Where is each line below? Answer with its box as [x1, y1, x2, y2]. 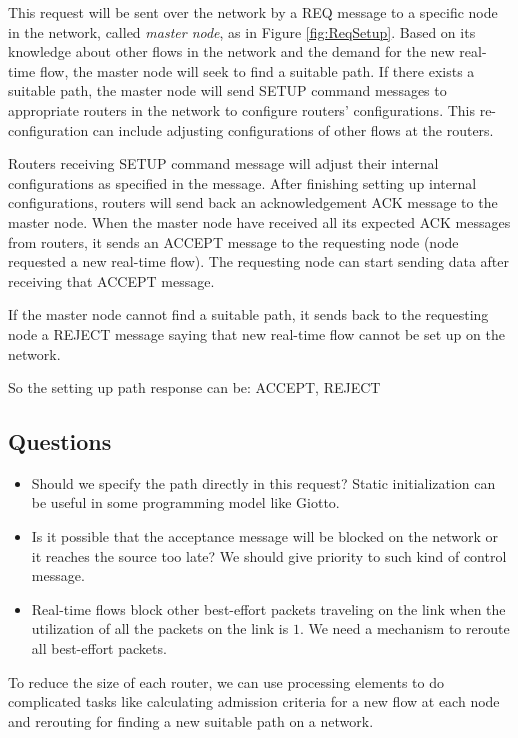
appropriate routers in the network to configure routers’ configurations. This [8, 99, 475, 120]
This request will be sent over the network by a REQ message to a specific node [8, 2, 498, 22]
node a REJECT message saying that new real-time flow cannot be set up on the [8, 323, 505, 344]
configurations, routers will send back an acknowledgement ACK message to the [8, 192, 498, 213]
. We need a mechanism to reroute [299, 618, 510, 639]
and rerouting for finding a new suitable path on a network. [8, 710, 374, 731]
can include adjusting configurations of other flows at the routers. [92, 119, 494, 140]
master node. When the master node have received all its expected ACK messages [8, 211, 511, 232]
